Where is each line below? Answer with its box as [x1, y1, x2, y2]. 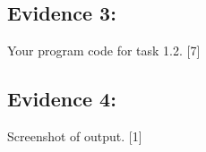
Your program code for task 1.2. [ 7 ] [7, 41, 201, 60]
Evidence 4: [7, 85, 116, 113]
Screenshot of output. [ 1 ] [7, 127, 142, 145]
